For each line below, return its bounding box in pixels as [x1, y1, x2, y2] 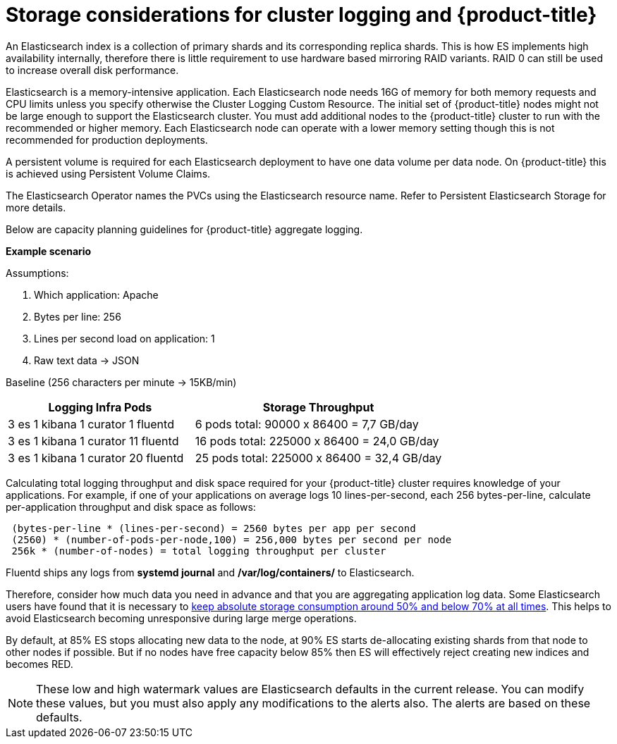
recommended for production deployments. [6, 133, 208, 146]
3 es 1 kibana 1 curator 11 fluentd [8, 433, 179, 448]
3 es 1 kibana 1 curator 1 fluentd [8, 416, 174, 431]
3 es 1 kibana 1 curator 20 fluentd [8, 450, 184, 465]
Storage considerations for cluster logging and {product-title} [6, 3, 597, 27]
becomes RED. [6, 657, 73, 670]
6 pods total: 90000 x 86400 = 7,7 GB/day [195, 416, 419, 431]
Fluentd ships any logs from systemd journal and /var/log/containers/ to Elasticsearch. [6, 566, 415, 578]
